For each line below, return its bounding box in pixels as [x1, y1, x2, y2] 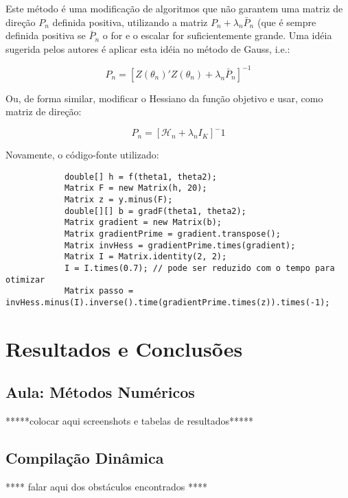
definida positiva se [5, 28, 86, 43]
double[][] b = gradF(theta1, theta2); [64, 206, 246, 216]
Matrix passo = [64, 286, 134, 296]
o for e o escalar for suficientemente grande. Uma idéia [102, 28, 332, 43]
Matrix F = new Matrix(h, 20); [64, 183, 207, 193]
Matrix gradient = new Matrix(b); [64, 217, 222, 228]
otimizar [5, 274, 45, 285]
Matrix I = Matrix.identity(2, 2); [64, 252, 227, 262]
